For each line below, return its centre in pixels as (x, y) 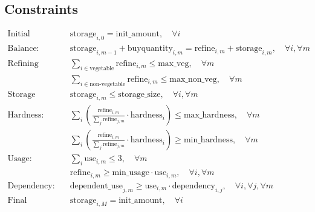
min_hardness (208, 140)
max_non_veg (193, 79)
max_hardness (209, 115)
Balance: (23, 49)
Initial (19, 34)
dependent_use (96, 186)
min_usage (131, 173)
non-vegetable (108, 84)
